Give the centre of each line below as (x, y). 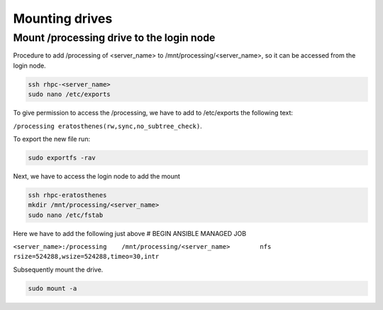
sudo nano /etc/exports (70, 95)
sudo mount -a (52, 288)
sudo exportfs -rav (62, 157)
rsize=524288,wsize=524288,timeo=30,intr (86, 257)
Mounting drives (63, 18)
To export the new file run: (52, 139)
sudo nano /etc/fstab (66, 215)
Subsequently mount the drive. (58, 269)
